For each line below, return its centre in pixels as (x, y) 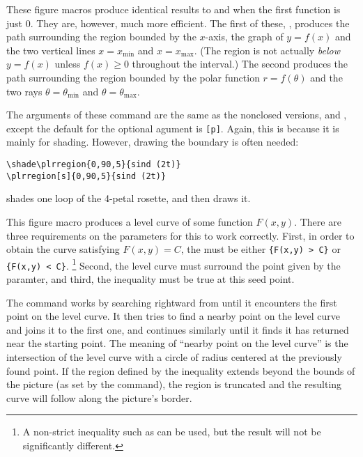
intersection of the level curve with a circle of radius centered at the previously (174, 357)
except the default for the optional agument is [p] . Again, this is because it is (173, 128)
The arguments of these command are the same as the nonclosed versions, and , (177, 115)
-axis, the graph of (244, 37)
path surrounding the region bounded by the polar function (133, 77)
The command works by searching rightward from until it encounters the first (172, 302)
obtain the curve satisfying (63, 249)
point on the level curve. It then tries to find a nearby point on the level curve (173, 316)
